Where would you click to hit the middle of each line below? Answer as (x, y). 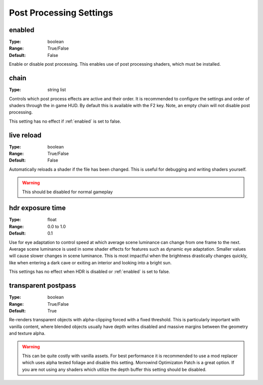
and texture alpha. (27, 333)
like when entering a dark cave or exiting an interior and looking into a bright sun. (90, 262)
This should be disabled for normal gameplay (67, 192)
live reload (25, 135)
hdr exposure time (37, 208)
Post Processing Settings (61, 13)
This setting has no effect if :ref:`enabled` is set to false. (65, 121)
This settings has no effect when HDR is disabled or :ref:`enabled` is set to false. (90, 272)
